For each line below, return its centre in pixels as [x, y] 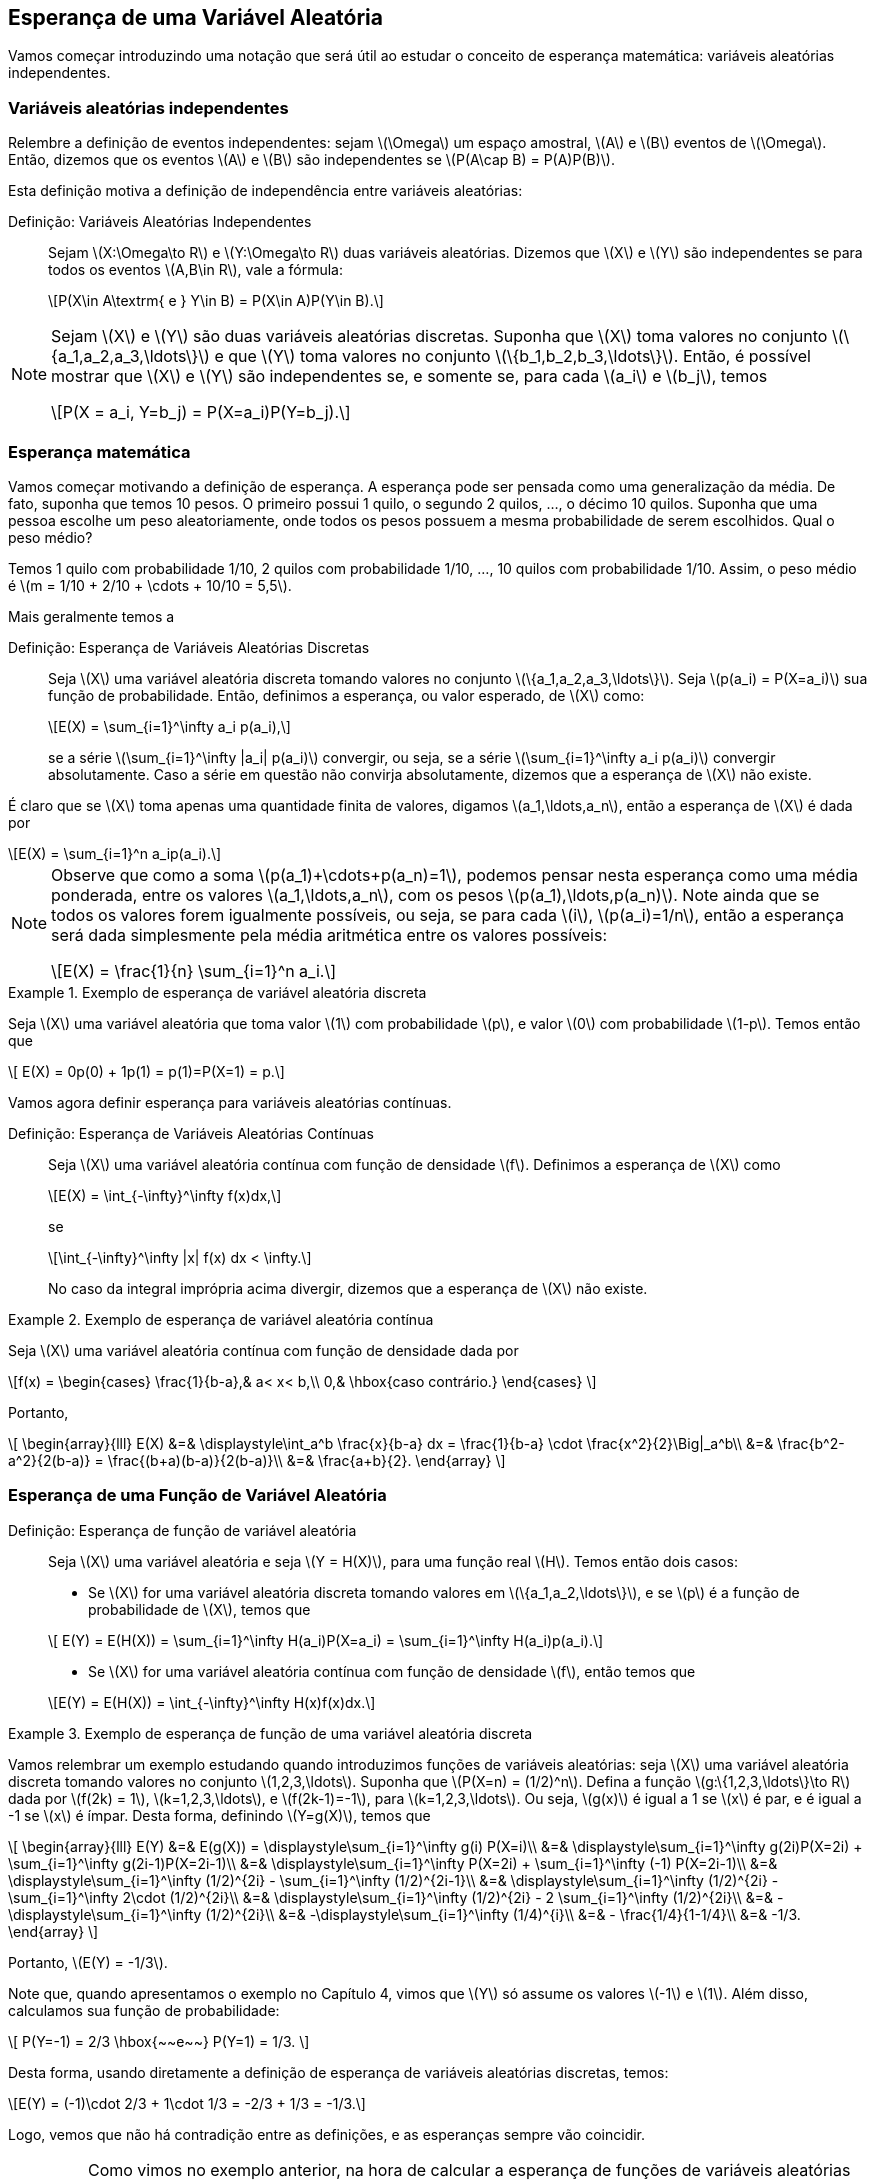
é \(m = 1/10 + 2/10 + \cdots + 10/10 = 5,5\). [150, 585]
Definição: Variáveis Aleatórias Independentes [160, 222]
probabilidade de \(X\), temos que [199, 1609]
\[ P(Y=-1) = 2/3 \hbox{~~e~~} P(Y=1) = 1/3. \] [159, 2041]
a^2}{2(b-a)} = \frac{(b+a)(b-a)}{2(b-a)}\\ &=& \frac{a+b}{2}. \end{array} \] [257, 1460]
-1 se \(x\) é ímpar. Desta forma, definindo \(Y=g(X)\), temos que [219, 1815]
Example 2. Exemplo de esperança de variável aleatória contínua [221, 1319]
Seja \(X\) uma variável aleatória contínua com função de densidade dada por [263, 1350]
